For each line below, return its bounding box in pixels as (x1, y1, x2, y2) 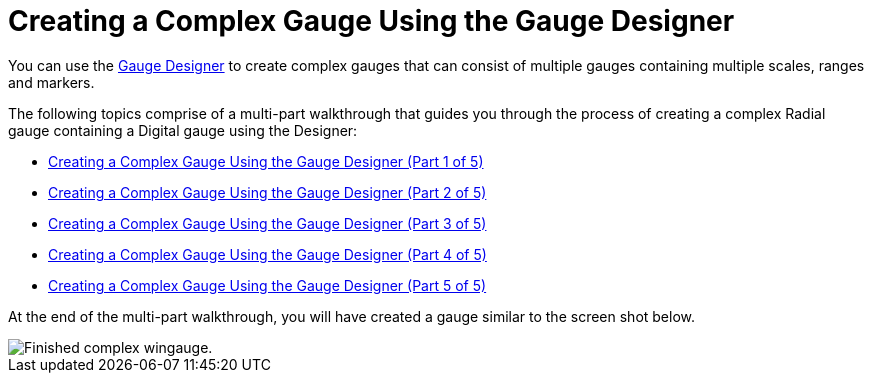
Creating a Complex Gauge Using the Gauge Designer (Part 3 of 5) (48, 214, 487, 232)
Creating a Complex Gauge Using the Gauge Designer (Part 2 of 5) (48, 183, 487, 201)
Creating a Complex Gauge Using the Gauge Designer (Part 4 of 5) (48, 245, 487, 263)
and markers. (8, 73, 95, 91)
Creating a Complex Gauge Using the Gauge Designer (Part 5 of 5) (48, 276, 487, 294)
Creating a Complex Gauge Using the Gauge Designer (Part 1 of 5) (48, 152, 484, 170)
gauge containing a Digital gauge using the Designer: (8, 121, 358, 139)
